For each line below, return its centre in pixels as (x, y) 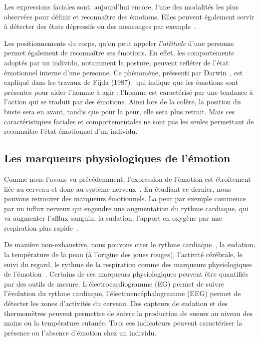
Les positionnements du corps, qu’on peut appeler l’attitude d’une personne (119, 43)
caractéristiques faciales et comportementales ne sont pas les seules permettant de (129, 121)
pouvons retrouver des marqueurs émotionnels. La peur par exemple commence (125, 198)
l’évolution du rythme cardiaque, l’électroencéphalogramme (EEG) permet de (123, 293)
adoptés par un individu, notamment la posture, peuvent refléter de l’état (117, 62)
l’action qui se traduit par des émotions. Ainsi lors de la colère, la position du (123, 102)
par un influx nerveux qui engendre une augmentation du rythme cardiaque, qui (126, 208)
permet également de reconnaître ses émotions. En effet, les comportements (119, 53)
